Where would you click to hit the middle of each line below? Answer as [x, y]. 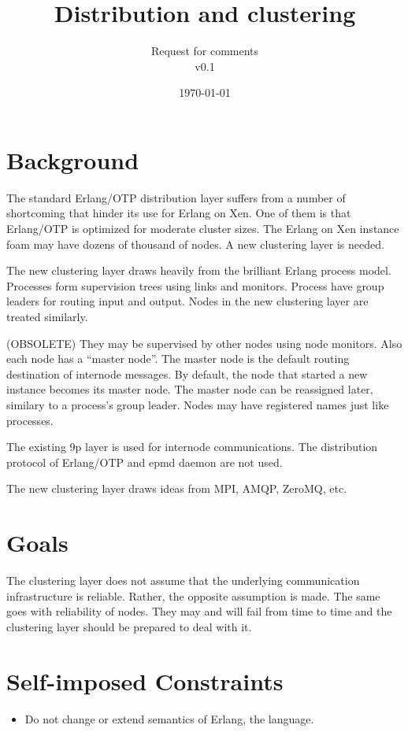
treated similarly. [47, 316]
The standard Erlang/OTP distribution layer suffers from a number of [176, 197]
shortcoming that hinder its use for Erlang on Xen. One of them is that [179, 213]
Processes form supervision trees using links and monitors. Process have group [195, 285]
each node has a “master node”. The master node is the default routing [178, 359]
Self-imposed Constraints [145, 680]
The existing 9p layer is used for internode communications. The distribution [192, 447]
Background [73, 159]
